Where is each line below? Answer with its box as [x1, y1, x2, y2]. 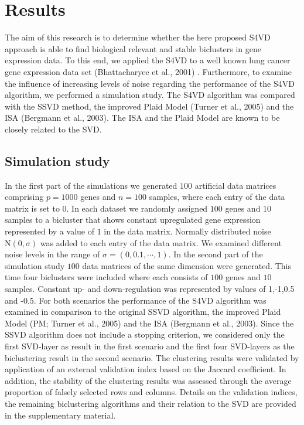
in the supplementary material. [5, 409, 116, 421]
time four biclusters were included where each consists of [5, 271, 208, 283]
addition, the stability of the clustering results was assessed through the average [5, 374, 292, 386]
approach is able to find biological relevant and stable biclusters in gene [5, 42, 261, 55]
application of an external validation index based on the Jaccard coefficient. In [5, 363, 286, 375]
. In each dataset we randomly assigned [66, 202, 208, 214]
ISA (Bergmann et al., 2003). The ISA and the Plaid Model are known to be [5, 111, 280, 124]
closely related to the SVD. [5, 123, 102, 135]
